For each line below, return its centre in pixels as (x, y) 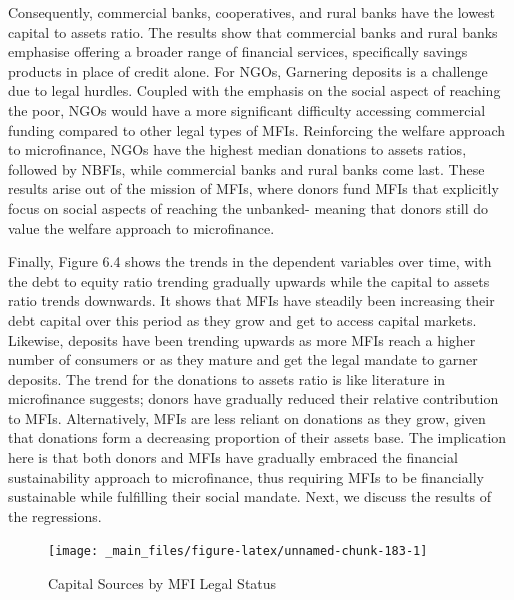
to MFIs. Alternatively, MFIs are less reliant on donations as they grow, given (247, 417)
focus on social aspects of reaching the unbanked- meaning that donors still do (248, 207)
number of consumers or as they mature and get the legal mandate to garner (243, 359)
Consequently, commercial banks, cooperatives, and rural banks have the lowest (252, 12)
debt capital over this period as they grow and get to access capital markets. (242, 319)
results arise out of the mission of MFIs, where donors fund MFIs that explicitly (253, 188)
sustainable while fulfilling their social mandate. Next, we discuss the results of (249, 496)
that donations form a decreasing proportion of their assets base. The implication (257, 437)
